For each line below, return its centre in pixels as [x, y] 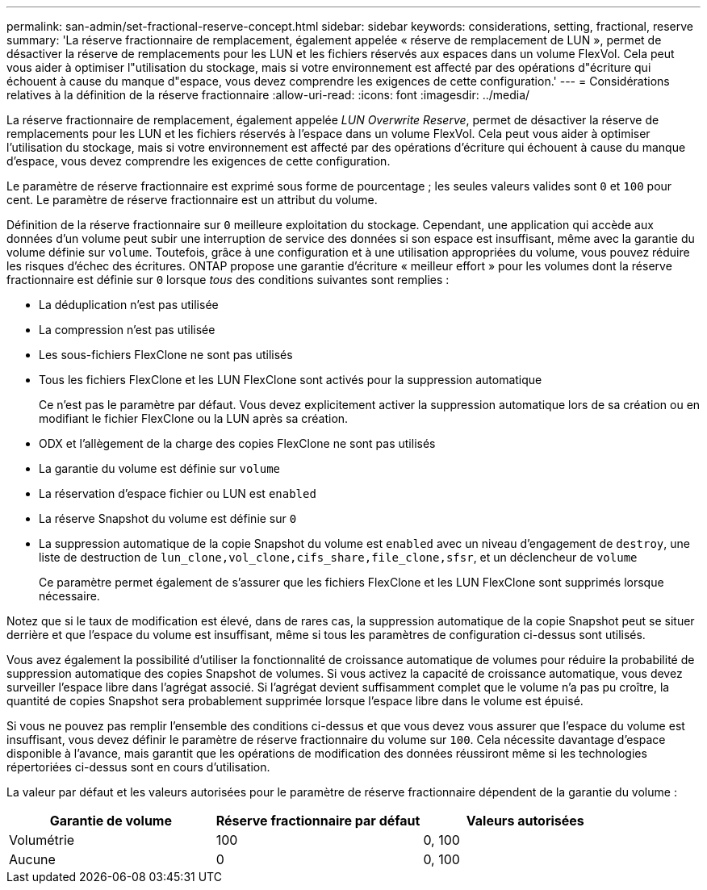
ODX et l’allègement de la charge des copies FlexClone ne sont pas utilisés [237, 443]
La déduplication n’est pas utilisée [129, 305]
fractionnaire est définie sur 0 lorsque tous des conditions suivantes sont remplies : [228, 280]
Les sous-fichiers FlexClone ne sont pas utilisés [166, 355]
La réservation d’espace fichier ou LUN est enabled [178, 493]
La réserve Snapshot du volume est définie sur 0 [168, 518]
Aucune [32, 859]
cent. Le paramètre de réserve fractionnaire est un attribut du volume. [192, 200]
